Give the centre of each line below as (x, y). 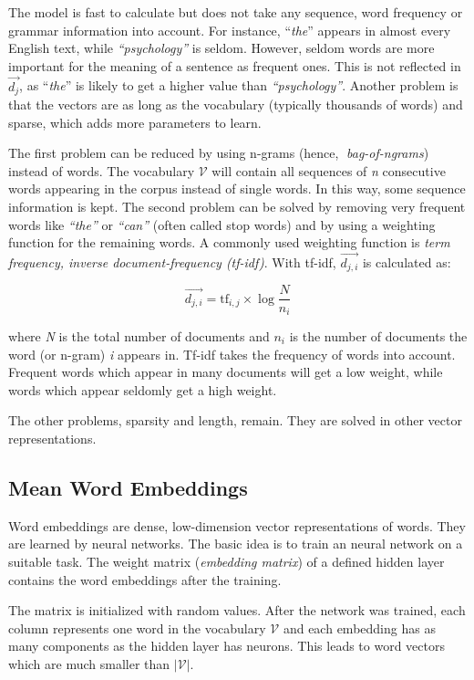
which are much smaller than (89, 663)
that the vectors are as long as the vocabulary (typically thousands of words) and (236, 105)
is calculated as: (407, 262)
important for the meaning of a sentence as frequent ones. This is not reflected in (235, 65)
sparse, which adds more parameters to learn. (135, 122)
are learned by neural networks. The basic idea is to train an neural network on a (236, 544)
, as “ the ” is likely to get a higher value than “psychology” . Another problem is (239, 85)
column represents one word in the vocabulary (137, 628)
